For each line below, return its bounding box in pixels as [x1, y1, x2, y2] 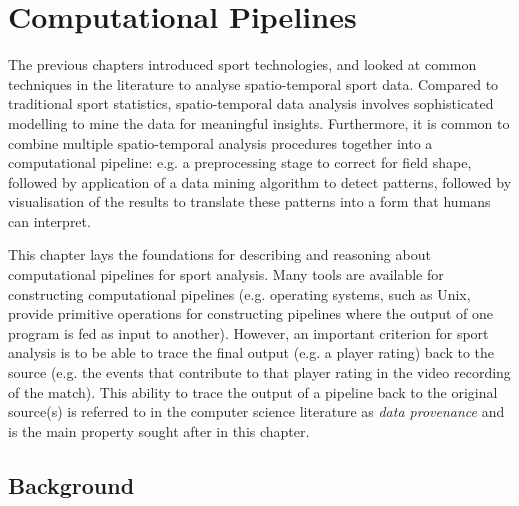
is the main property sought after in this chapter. [8, 420, 310, 441]
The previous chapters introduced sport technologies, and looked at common [8, 54, 477, 75]
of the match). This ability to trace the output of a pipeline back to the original [8, 381, 498, 402]
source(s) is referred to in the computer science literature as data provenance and [8, 401, 505, 422]
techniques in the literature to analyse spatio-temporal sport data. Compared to [8, 73, 499, 94]
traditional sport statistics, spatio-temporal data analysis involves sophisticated [8, 93, 494, 114]
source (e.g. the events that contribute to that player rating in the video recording [8, 362, 511, 383]
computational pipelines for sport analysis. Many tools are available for [8, 264, 444, 285]
